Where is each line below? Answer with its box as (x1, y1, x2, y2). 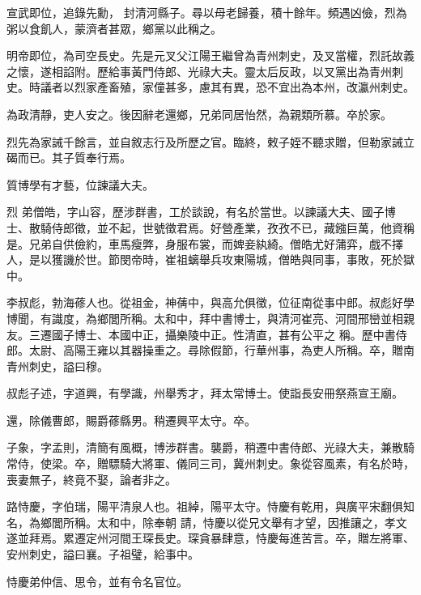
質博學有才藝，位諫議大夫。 (6, 176, 154, 193)
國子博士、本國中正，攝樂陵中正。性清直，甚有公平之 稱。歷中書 (51, 325, 396, 342)
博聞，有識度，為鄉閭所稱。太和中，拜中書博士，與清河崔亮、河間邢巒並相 (6, 309, 403, 326)
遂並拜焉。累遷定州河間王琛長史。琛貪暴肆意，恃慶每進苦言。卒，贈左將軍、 (6, 529, 415, 546)
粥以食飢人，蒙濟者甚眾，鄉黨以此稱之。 (6, 19, 222, 36)
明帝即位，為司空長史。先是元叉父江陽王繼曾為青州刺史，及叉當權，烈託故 (6, 47, 403, 64)
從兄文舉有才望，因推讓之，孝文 (236, 513, 407, 530)
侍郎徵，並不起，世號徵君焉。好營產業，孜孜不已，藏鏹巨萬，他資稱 (51, 219, 415, 236)
